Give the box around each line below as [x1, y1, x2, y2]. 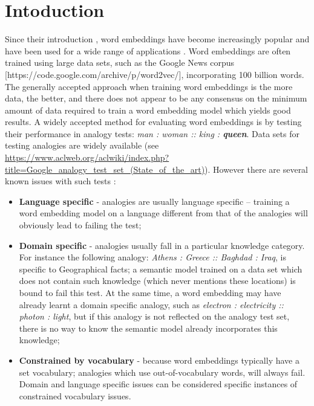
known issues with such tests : [5, 175, 116, 187]
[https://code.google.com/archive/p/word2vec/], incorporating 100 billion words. [5, 68, 304, 80]
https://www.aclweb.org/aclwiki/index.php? [5, 151, 169, 164]
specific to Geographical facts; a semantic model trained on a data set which [19, 262, 303, 275]
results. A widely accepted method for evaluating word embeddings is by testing [5, 115, 302, 128]
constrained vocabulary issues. [19, 389, 131, 402]
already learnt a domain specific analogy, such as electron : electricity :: [19, 298, 284, 311]
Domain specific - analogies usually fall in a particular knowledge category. [19, 239, 305, 251]
